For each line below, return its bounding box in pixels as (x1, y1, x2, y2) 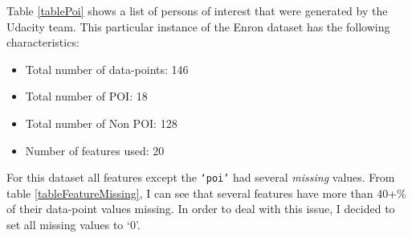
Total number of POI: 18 (25, 88, 148, 105)
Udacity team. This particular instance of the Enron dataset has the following (6, 18, 390, 35)
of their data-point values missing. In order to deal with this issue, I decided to (6, 200, 395, 217)
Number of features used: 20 (25, 142, 165, 158)
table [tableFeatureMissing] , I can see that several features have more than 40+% (6, 184, 406, 201)
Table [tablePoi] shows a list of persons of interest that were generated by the (6, 2, 388, 18)
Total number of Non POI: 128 (25, 114, 177, 131)
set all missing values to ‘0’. (6, 216, 141, 232)
